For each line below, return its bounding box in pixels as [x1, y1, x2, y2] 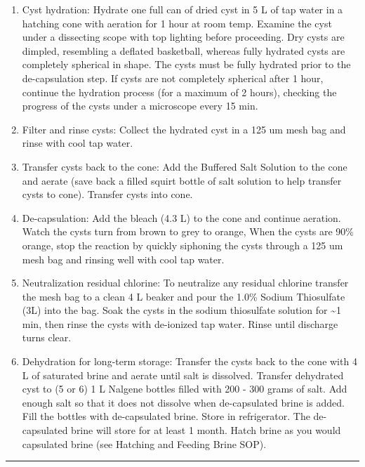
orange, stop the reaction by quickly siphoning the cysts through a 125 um [22, 237, 343, 252]
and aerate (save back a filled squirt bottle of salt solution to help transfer [22, 173, 342, 188]
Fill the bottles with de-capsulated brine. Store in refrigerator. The [22, 409, 310, 423]
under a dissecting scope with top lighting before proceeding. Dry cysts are [22, 29, 345, 44]
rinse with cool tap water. [22, 136, 133, 150]
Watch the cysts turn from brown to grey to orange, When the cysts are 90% [22, 224, 354, 239]
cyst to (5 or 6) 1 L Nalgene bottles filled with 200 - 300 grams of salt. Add [22, 381, 347, 396]
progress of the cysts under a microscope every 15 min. [22, 98, 258, 113]
